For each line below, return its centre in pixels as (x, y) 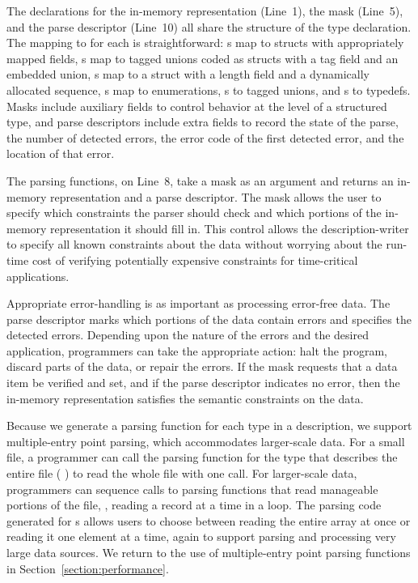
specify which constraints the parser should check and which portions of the (194, 213)
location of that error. (61, 153)
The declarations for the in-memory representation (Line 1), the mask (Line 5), (205, 11)
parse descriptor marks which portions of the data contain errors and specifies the (209, 319)
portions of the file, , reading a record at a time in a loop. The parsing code (194, 505)
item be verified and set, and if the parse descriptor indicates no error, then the (203, 383)
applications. (38, 276)
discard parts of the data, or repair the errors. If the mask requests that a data (202, 366)
